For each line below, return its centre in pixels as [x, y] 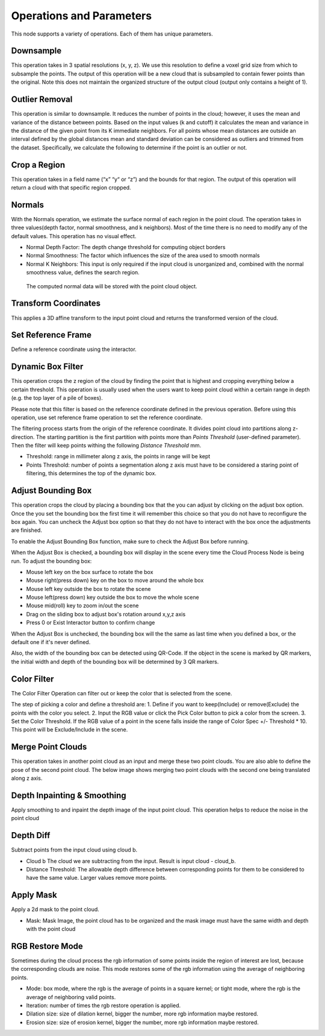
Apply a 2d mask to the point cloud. [55, 909]
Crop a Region [38, 165]
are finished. [26, 530]
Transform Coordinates [56, 304]
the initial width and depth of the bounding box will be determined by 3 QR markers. [115, 662]
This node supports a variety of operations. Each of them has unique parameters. [112, 34]
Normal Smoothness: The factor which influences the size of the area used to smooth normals [143, 256]
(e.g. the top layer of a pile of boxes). [57, 398]
